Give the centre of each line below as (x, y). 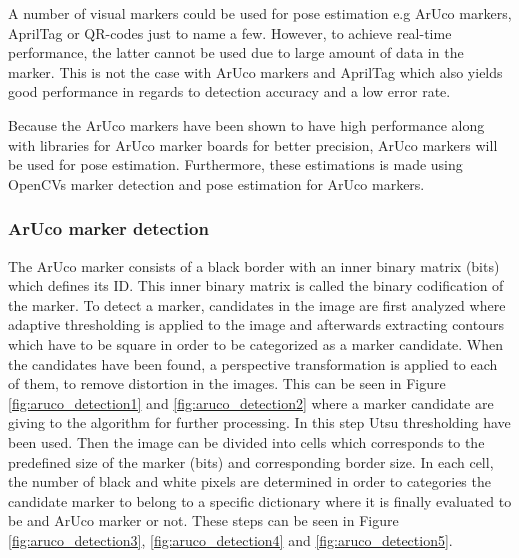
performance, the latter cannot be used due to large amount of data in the (236, 52)
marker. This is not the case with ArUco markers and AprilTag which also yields (255, 71)
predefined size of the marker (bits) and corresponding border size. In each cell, (251, 461)
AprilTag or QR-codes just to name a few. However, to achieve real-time (230, 32)
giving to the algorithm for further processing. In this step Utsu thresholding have (259, 422)
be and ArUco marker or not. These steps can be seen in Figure (203, 520)
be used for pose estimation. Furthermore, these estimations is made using (235, 164)
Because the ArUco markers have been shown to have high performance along (246, 124)
